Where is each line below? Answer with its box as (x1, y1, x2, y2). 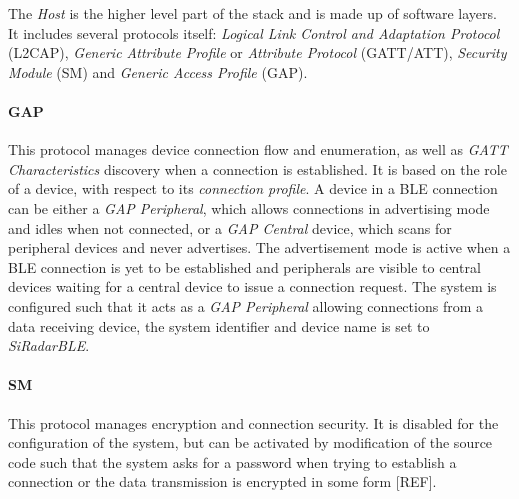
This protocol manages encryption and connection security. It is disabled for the (8, 412, 499, 433)
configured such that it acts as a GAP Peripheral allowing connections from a (8, 295, 483, 316)
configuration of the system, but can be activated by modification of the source (8, 432, 493, 453)
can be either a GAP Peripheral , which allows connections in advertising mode (8, 197, 490, 218)
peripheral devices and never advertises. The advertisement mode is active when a (8, 237, 511, 258)
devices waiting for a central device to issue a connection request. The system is (8, 276, 497, 297)
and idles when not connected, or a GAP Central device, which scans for (8, 217, 452, 238)
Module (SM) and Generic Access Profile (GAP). (8, 61, 308, 82)
